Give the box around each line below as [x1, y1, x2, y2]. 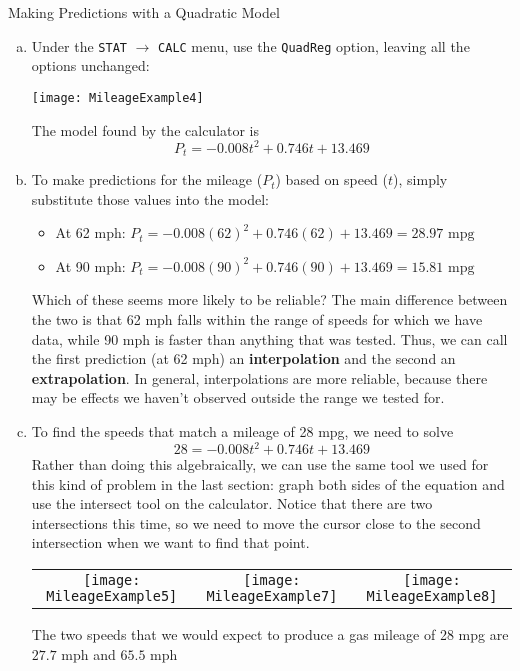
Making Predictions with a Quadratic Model [8, 2, 280, 22]
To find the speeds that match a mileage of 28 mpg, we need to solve [31, 420, 454, 441]
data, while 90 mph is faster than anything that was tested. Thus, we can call [31, 328, 508, 349]
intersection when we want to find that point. [31, 532, 310, 553]
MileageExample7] [206, 588, 338, 605]
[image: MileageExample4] [31, 90, 204, 105]
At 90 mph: [55, 255, 126, 276]
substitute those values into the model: [31, 188, 269, 209]
